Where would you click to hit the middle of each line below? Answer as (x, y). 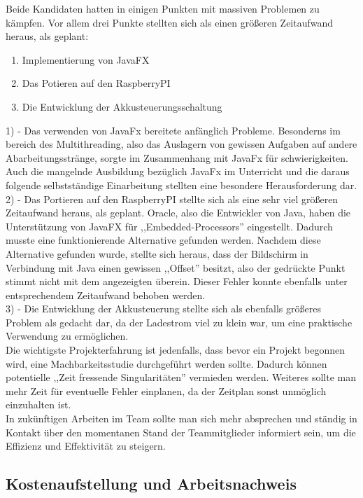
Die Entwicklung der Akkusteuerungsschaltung (122, 106)
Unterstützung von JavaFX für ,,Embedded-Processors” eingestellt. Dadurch (169, 226)
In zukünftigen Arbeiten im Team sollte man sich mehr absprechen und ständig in (181, 419)
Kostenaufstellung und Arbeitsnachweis (151, 484)
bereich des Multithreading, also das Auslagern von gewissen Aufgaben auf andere (181, 144)
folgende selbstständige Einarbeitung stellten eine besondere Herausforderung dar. (181, 185)
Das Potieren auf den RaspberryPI (96, 83)
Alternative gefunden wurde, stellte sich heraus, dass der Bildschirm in (157, 253)
